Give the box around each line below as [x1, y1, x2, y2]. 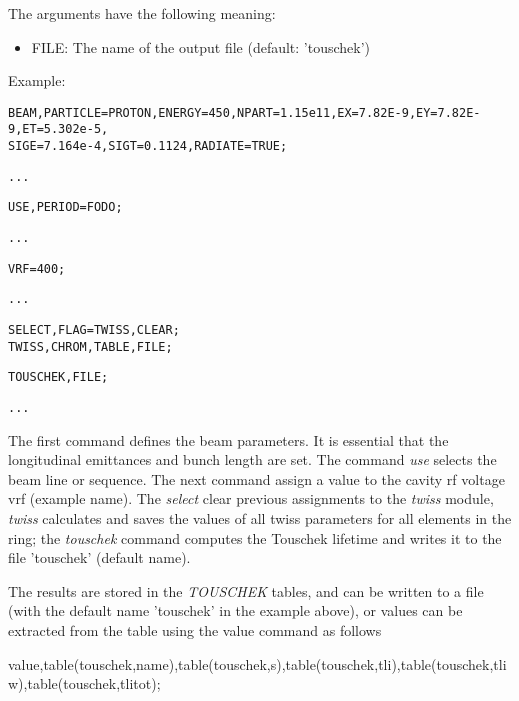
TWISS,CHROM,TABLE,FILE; [8, 339, 173, 354]
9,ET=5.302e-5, [8, 122, 109, 137]
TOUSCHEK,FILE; [8, 370, 109, 385]
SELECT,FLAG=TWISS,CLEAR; [8, 323, 180, 338]
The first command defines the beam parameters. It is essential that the [8, 429, 449, 450]
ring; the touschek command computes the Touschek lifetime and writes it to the [8, 527, 502, 548]
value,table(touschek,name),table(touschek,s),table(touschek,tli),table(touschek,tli [8, 653, 507, 674]
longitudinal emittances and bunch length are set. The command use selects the [8, 449, 497, 470]
